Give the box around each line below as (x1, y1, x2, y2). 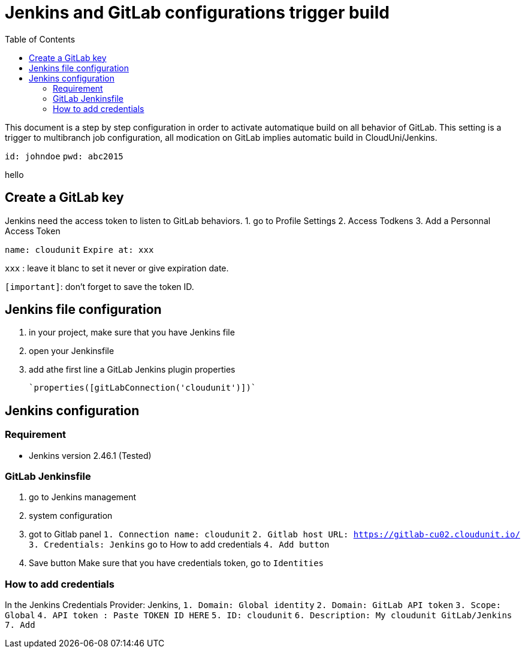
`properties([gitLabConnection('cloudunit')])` (29, 383, 257, 393)
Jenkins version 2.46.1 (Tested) (29, 450, 152, 461)
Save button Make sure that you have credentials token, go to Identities (29, 558, 324, 569)
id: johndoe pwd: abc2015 (5, 151, 123, 161)
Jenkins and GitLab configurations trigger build (5, 2, 390, 23)
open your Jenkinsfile (29, 346, 114, 356)
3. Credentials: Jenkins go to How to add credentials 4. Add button (29, 539, 330, 550)
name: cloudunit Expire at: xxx (5, 244, 154, 255)
